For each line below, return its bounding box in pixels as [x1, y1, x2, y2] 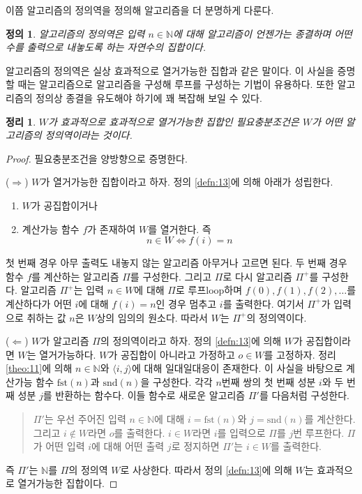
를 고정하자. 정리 [264, 347, 336, 361]
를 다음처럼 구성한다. [259, 388, 350, 403]
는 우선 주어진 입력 [44, 412, 126, 426]
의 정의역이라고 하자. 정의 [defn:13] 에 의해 [100, 334, 282, 348]
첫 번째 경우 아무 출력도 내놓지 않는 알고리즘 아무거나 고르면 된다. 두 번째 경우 [6, 255, 347, 270]
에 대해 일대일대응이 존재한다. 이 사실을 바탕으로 [132, 361, 343, 375]
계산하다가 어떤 [6, 296, 72, 310]
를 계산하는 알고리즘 [31, 269, 119, 283]
